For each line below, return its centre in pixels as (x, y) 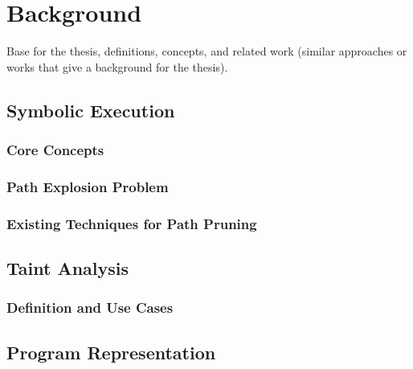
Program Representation (111, 352)
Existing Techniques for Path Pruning (132, 223)
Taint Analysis (68, 268)
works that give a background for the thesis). (117, 66)
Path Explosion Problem (88, 186)
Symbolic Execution (91, 110)
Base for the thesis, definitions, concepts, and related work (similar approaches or (207, 51)
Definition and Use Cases (90, 307)
